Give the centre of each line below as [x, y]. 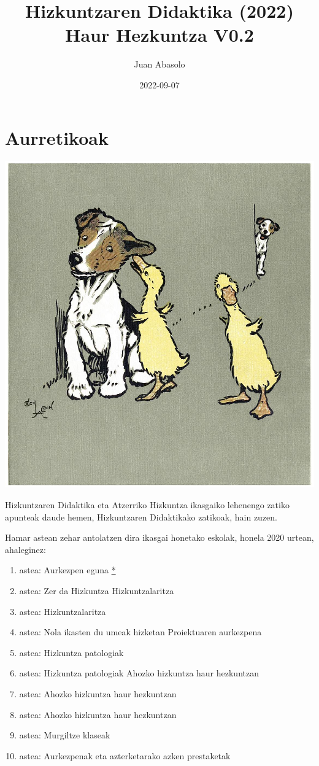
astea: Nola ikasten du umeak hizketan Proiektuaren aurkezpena [140, 632]
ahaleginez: [25, 549]
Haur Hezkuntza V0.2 [159, 35]
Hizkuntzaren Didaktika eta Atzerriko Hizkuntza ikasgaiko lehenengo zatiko [147, 505]
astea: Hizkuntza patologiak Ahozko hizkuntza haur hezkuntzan [139, 673]
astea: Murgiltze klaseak [65, 735]
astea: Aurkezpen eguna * [67, 570]
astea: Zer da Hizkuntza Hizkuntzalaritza [97, 591]
